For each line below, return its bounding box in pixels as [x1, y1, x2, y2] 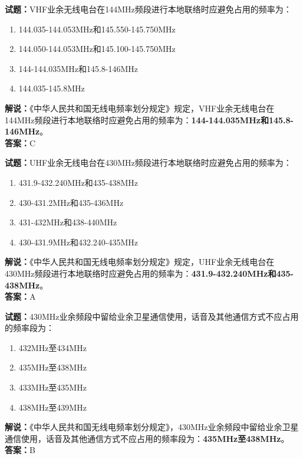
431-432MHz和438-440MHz [18, 216, 117, 228]
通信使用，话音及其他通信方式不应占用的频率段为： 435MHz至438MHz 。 [5, 432, 289, 444]
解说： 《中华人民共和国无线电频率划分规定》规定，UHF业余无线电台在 [5, 255, 275, 268]
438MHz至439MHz [18, 401, 87, 413]
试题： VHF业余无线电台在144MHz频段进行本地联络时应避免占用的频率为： [5, 3, 292, 15]
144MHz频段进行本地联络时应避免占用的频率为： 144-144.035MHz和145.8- [5, 113, 294, 126]
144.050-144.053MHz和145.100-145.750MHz [18, 42, 176, 55]
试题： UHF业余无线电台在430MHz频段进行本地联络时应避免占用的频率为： [5, 156, 292, 169]
